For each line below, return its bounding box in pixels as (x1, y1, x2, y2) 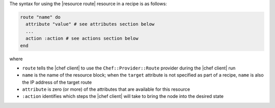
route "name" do (20, 14, 61, 20)
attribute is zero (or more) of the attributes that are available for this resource (22, 86, 190, 92)
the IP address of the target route (22, 79, 92, 85)
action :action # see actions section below (25, 35, 139, 42)
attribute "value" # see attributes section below (25, 21, 155, 27)
